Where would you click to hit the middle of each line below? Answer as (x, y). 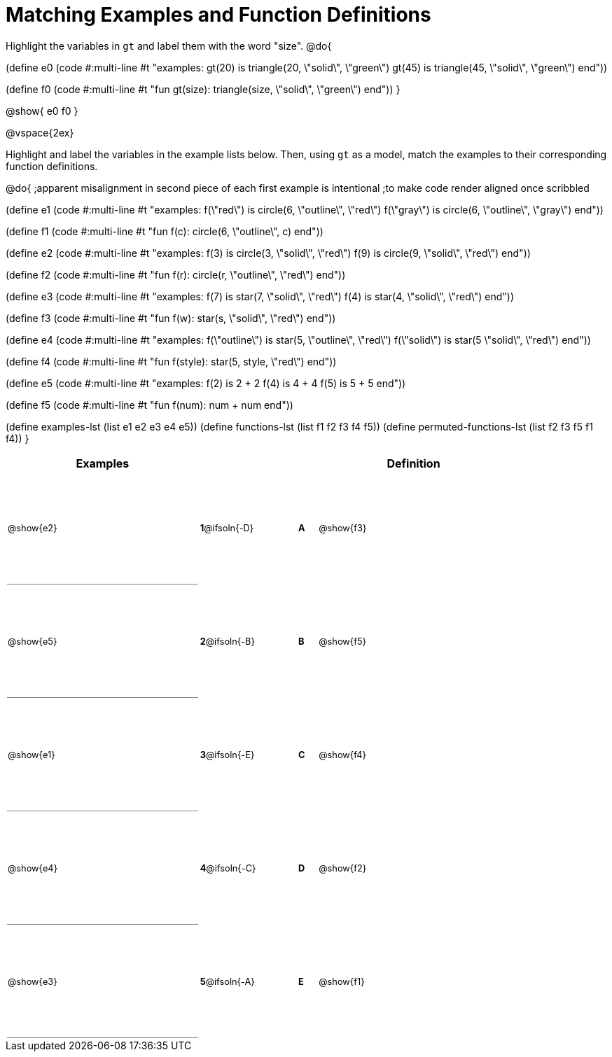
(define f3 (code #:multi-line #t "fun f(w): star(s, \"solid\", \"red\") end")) (171, 318)
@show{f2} (343, 869)
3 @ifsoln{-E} (227, 755)
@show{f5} (343, 642)
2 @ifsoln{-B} (227, 642)
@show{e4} (33, 868)
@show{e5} (33, 641)
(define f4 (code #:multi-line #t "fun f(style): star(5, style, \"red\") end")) (171, 361)
